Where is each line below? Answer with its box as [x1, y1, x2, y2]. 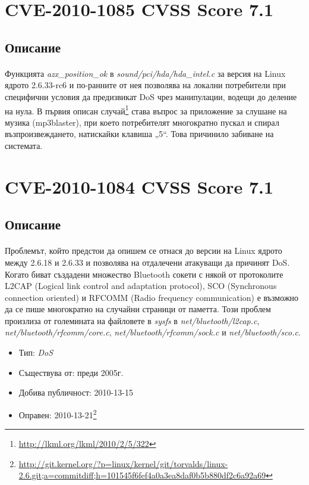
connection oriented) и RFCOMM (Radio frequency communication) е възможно [5, 291, 299, 303]
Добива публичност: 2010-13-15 [18, 386, 133, 399]
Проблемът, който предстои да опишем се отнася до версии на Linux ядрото [5, 244, 282, 257]
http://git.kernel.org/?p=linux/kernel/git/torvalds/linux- [18, 457, 228, 470]
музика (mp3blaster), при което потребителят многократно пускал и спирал [5, 116, 279, 128]
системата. [5, 139, 43, 151]
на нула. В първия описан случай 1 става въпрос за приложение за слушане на [5, 102, 287, 117]
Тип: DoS [18, 346, 53, 359]
